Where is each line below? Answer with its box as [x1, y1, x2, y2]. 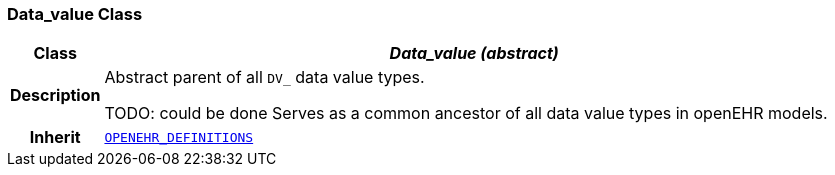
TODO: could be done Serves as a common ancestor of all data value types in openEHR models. [104, 103, 828, 124]
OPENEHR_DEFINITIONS [104, 129, 254, 145]
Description [10, 85, 101, 106]
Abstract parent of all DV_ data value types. [104, 67, 425, 88]
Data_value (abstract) [389, 43, 559, 64]
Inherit [29, 127, 81, 148]
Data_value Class [7, 4, 143, 24]
